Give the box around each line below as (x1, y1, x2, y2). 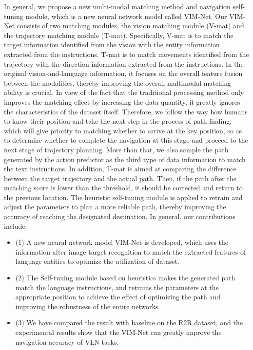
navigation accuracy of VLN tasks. (15, 336, 119, 347)
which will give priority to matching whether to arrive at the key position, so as (4, 125, 242, 135)
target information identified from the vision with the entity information (4, 39, 220, 50)
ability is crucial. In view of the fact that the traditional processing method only (4, 87, 244, 97)
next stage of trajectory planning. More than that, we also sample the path (4, 144, 229, 154)
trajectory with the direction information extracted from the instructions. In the (4, 58, 244, 69)
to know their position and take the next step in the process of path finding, (4, 116, 232, 126)
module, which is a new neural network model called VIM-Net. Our (25, 11, 227, 21)
